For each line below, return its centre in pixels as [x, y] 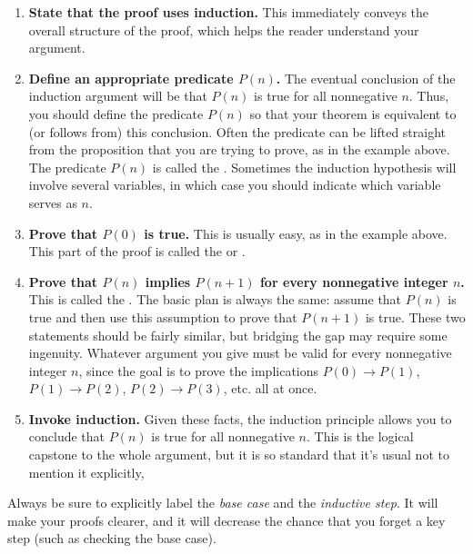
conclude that [67, 436]
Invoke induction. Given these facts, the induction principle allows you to [240, 418]
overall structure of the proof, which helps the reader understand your [224, 30]
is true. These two [415, 317]
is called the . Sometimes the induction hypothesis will [304, 167]
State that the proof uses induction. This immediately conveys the [229, 12]
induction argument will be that [118, 96]
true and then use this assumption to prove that [163, 317]
